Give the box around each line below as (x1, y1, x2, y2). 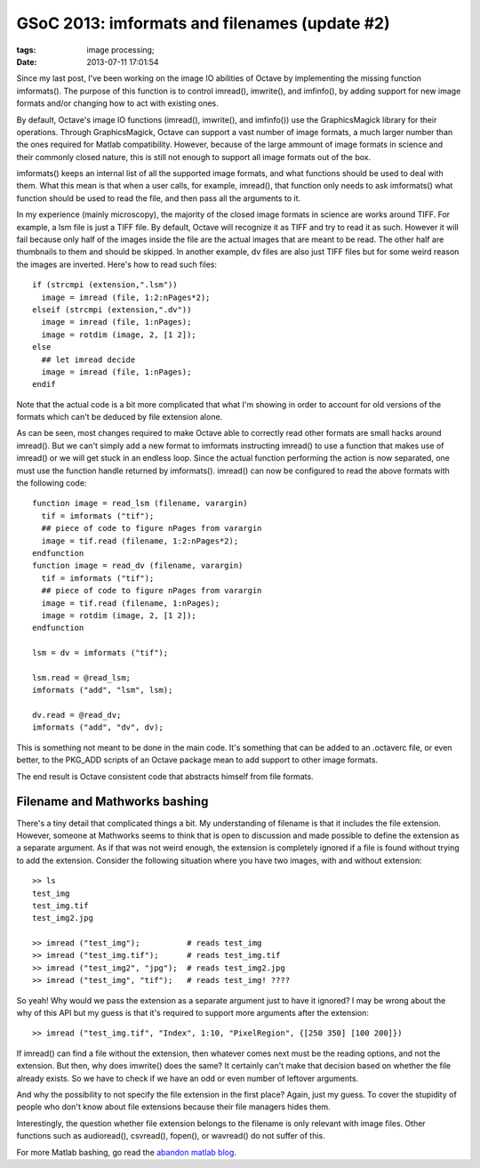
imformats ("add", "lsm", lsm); (32, 685, 173, 696)
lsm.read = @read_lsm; (32, 673, 132, 682)
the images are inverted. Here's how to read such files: (16, 259, 218, 270)
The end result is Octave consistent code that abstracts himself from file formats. (16, 770, 315, 782)
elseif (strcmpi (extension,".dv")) (32, 304, 192, 315)
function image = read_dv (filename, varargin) (32, 560, 244, 571)
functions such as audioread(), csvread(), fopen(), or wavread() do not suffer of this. (16, 1131, 326, 1141)
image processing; (86, 44, 155, 55)
